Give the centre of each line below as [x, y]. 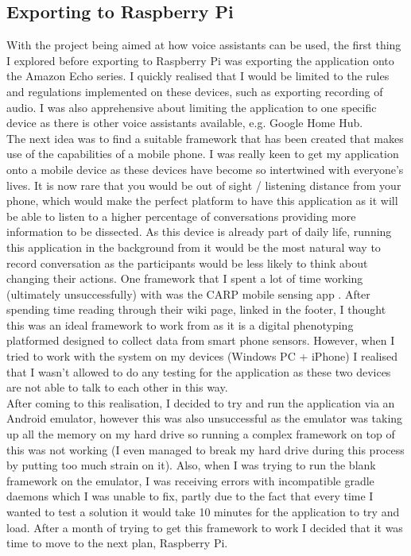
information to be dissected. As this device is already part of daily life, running [199, 232]
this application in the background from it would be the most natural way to [194, 247]
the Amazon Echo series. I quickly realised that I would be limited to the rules [198, 76]
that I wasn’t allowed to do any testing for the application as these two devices [199, 371]
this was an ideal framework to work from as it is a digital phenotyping [180, 324]
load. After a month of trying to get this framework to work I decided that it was [205, 527]
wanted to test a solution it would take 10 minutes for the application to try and [203, 512]
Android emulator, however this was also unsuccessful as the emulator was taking [205, 418]
